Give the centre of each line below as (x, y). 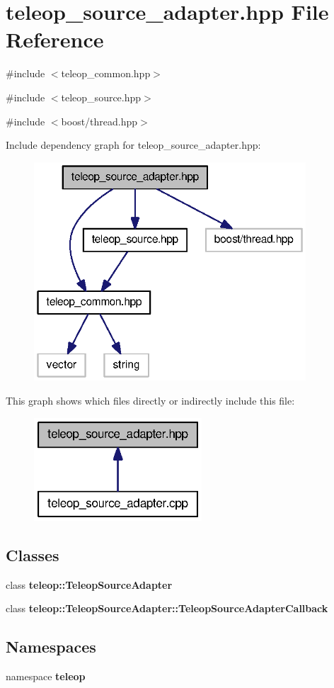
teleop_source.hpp (101, 97)
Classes (33, 554)
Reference (55, 39)
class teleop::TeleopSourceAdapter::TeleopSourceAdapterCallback (167, 608)
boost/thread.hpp (99, 121)
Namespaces (51, 647)
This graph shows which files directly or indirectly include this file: (150, 401)
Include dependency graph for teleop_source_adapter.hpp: (133, 145)
